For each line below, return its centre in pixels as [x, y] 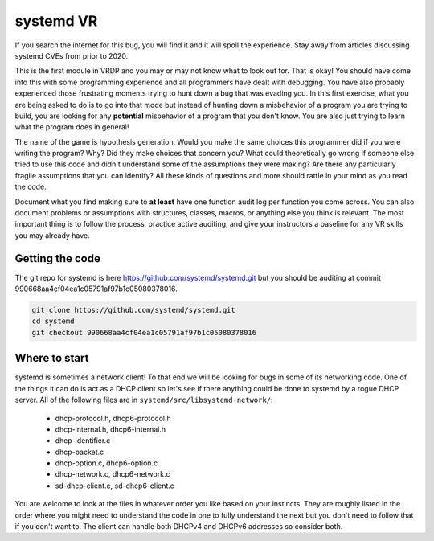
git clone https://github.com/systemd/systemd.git [134, 310]
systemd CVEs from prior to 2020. [72, 55]
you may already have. [52, 235]
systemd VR [56, 21]
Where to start [52, 358]
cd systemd [53, 321]
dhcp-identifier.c [83, 441]
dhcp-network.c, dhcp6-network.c [113, 474]
